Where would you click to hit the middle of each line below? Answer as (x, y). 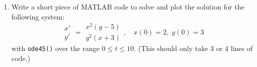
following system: (38, 16)
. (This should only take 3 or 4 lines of (193, 48)
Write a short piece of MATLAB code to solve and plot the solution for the (128, 6)
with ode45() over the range (56, 48)
